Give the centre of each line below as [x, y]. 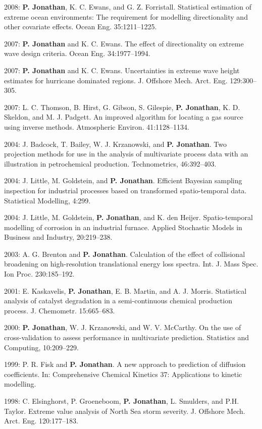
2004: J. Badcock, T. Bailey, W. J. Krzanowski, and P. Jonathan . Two [115, 144]
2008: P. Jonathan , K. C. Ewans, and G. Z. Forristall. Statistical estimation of [128, 7]
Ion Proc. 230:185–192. [39, 274]
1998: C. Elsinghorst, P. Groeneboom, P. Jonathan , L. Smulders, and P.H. [122, 401]
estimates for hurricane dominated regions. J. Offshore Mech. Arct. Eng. [116, 80]
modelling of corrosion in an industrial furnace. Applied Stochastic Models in [123, 227]
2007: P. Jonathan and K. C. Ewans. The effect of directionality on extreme [124, 43]
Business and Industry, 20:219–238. [58, 237]
